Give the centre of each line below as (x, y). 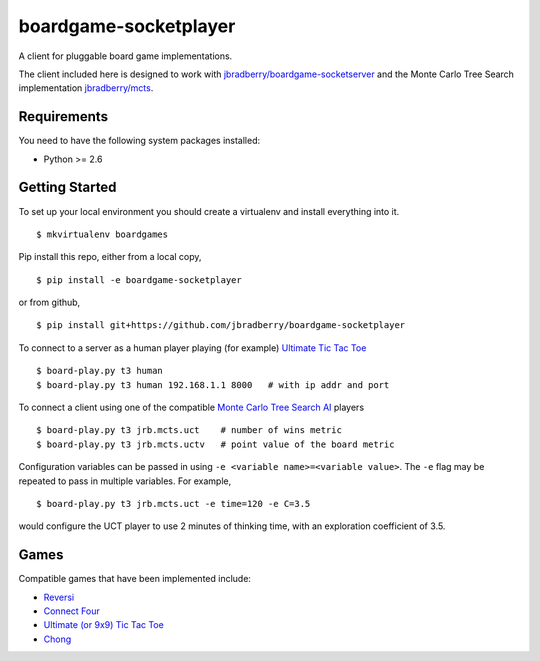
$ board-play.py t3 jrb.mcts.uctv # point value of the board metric (215, 444)
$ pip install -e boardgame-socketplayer (139, 279)
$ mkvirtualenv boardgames (102, 234)
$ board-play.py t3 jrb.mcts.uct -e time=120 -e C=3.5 (173, 503)
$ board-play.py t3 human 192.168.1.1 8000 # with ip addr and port (213, 384)
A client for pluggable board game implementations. (125, 56)
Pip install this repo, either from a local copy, (110, 257)
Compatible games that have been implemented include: (135, 579)
